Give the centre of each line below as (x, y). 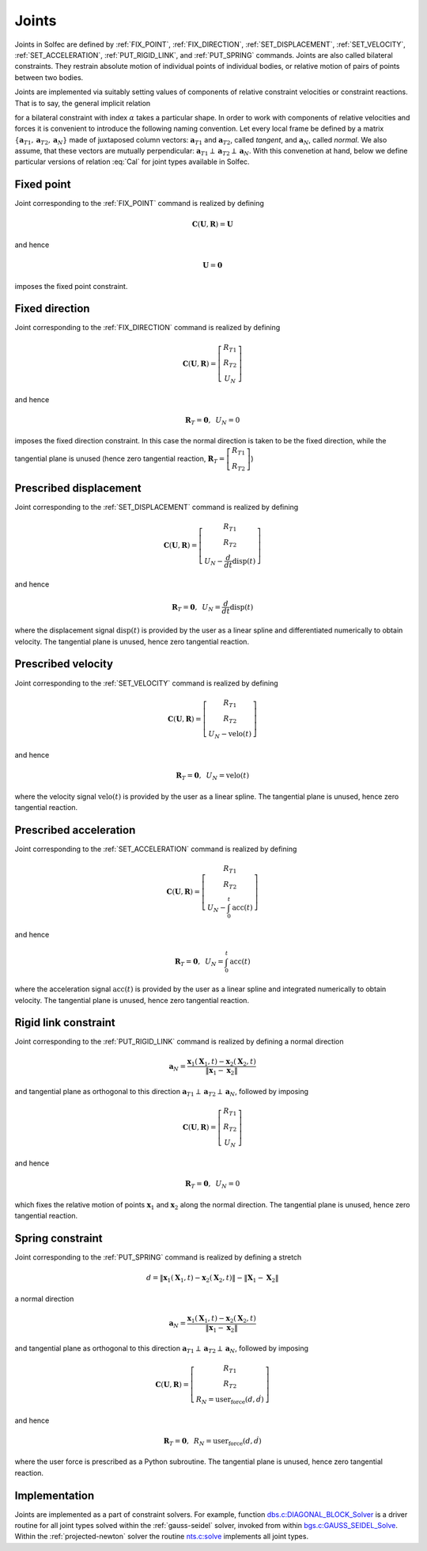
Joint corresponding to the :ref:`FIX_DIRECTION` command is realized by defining (147, 328)
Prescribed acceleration (75, 830)
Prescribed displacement (78, 488)
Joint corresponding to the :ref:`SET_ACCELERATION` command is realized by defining (156, 849)
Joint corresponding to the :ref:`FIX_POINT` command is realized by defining (139, 203)
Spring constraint (59, 1239)
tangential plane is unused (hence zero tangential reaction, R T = (120, 459)
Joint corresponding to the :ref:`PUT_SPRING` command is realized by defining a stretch (158, 1257)
